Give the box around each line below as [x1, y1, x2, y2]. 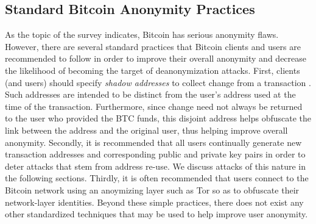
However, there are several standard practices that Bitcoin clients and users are [5, 40, 301, 52]
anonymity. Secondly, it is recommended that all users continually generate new [5, 135, 302, 148]
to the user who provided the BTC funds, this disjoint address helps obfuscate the [5, 112, 311, 125]
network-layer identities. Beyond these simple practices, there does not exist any [5, 195, 304, 208]
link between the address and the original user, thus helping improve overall [5, 123, 288, 136]
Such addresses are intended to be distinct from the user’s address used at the [5, 88, 296, 101]
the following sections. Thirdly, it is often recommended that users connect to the [5, 172, 309, 184]
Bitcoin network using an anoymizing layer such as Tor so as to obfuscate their [5, 183, 300, 196]
